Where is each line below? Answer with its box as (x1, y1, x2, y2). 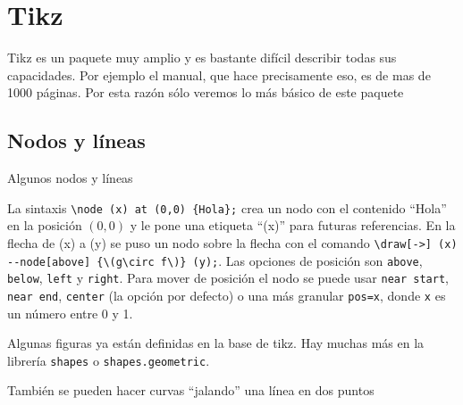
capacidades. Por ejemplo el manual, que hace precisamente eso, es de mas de (7, 65, 431, 84)
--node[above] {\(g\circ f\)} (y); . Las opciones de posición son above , (7, 251, 423, 269)
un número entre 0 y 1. (7, 303, 133, 322)
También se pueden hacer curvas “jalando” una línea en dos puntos (7, 381, 375, 400)
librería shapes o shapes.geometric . (7, 351, 210, 369)
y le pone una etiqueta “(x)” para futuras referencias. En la (130, 216, 456, 235)
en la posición (7, 216, 82, 235)
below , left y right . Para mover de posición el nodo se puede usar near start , (7, 269, 449, 287)
